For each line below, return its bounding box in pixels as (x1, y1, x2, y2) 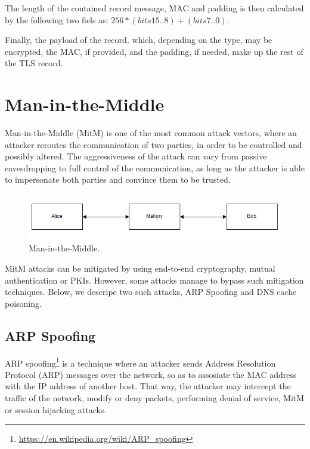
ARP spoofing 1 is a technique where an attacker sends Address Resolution (5, 355, 276, 369)
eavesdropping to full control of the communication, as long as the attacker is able (5, 161, 305, 174)
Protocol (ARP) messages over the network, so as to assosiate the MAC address (5, 368, 297, 380)
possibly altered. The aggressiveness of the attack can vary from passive (5, 150, 267, 162)
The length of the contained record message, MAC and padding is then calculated (5, 2, 304, 14)
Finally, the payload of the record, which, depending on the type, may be (5, 33, 272, 46)
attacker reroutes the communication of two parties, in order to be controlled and (5, 138, 302, 150)
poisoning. (5, 297, 42, 309)
